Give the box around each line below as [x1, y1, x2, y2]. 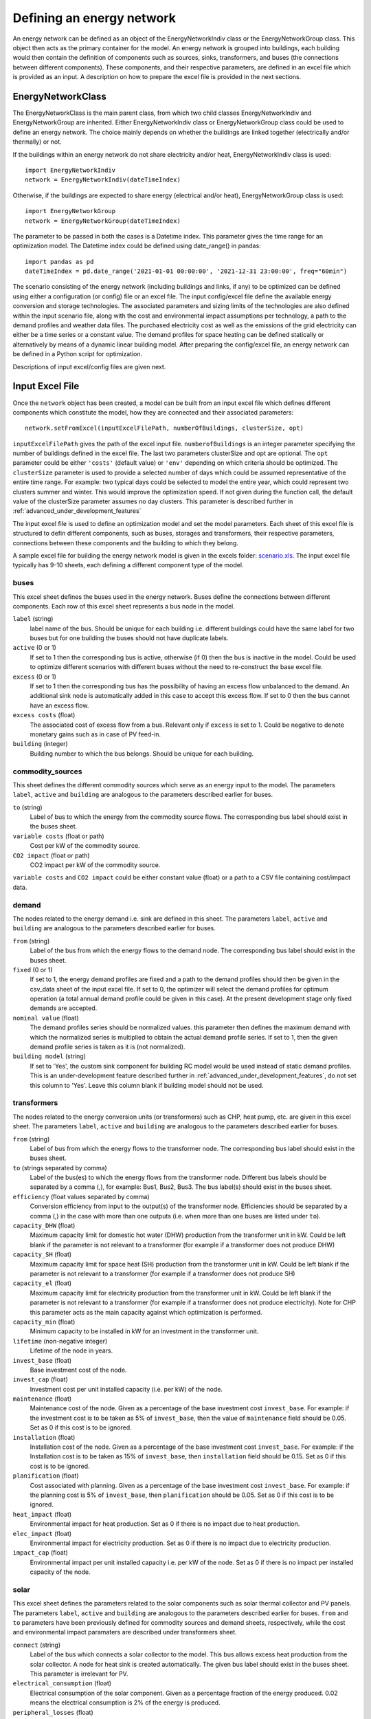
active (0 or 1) [12, 644, 56, 652]
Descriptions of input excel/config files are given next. [12, 362, 166, 371]
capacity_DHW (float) [12, 1221, 76, 1230]
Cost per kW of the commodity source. [30, 842, 140, 850]
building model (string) [12, 1052, 86, 1060]
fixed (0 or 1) [12, 965, 53, 974]
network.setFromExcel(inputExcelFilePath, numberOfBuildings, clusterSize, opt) [25, 424, 304, 433]
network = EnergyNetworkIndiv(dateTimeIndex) [25, 176, 181, 184]
